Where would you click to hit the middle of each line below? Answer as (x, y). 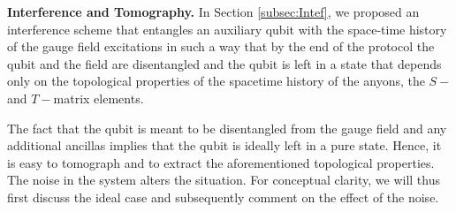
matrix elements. (99, 98)
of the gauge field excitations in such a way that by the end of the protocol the (221, 46)
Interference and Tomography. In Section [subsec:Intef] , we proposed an (213, 11)
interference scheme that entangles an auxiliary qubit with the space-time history (227, 29)
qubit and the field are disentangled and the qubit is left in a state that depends (224, 63)
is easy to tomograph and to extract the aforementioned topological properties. (221, 162)
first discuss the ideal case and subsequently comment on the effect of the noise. (223, 197)
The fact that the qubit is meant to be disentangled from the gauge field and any (227, 128)
